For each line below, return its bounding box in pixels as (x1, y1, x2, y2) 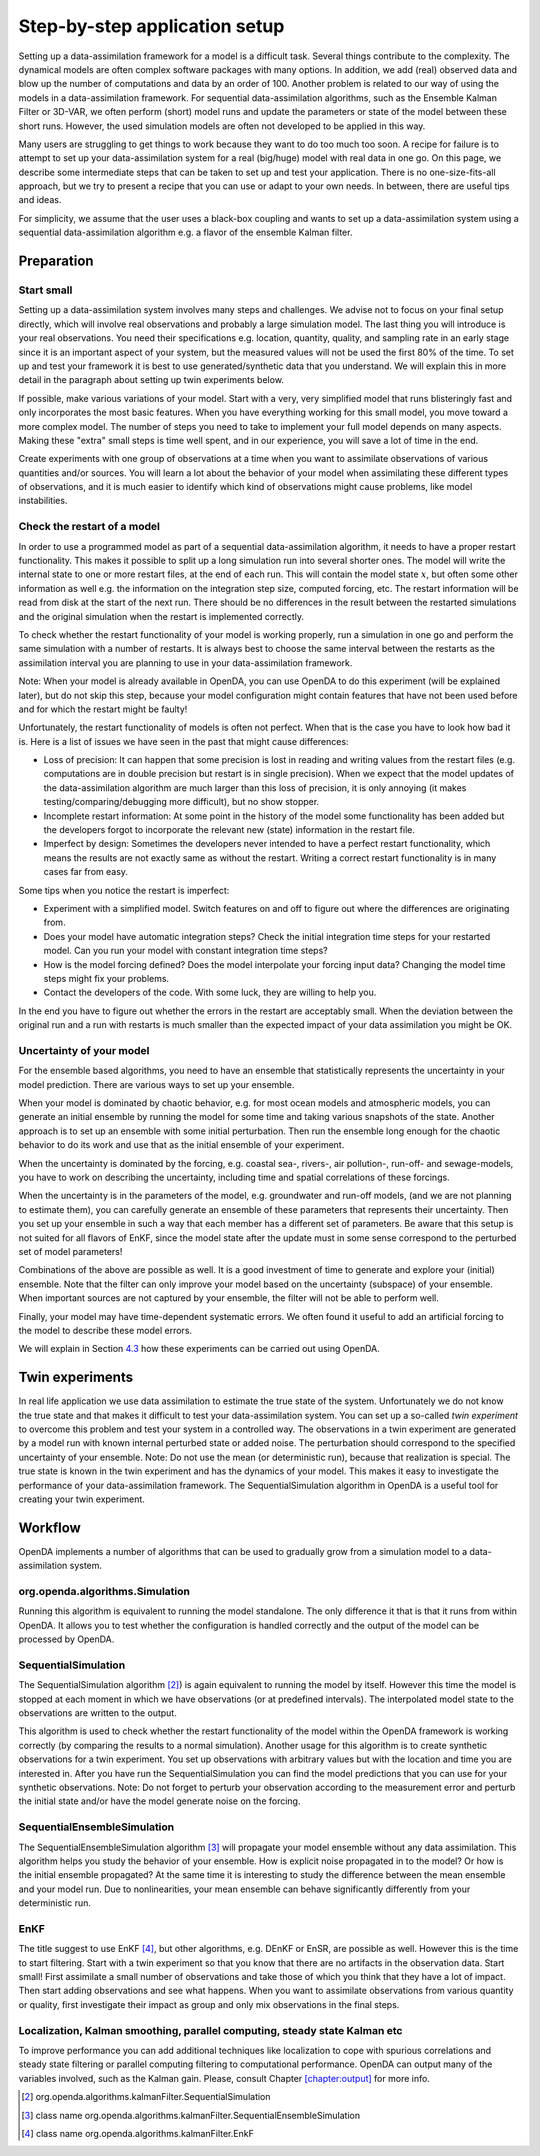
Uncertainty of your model (18, 1043, 150, 1057)
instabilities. (18, 495, 68, 507)
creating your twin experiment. (18, 1493, 145, 1505)
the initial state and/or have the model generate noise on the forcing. (18, 1795, 301, 1807)
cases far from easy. (43, 866, 129, 878)
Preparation (18, 253, 94, 270)
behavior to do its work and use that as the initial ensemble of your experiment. (18, 1139, 345, 1151)
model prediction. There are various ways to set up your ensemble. (18, 1078, 295, 1090)
